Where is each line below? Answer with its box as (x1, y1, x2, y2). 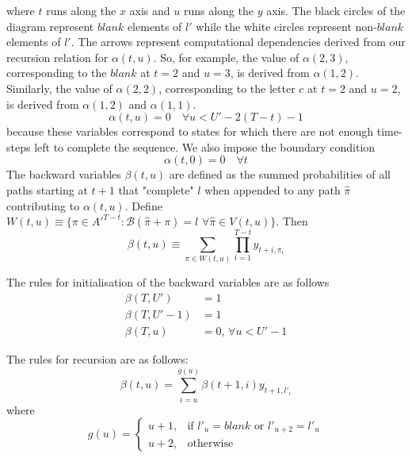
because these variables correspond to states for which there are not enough (6, 123, 374, 140)
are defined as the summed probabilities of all (169, 166, 391, 183)
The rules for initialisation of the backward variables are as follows (6, 274, 330, 291)
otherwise (187, 437, 234, 449)
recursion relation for (6, 48, 109, 65)
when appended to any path (204, 181, 341, 198)
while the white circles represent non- (196, 17, 377, 34)
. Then (276, 213, 308, 229)
